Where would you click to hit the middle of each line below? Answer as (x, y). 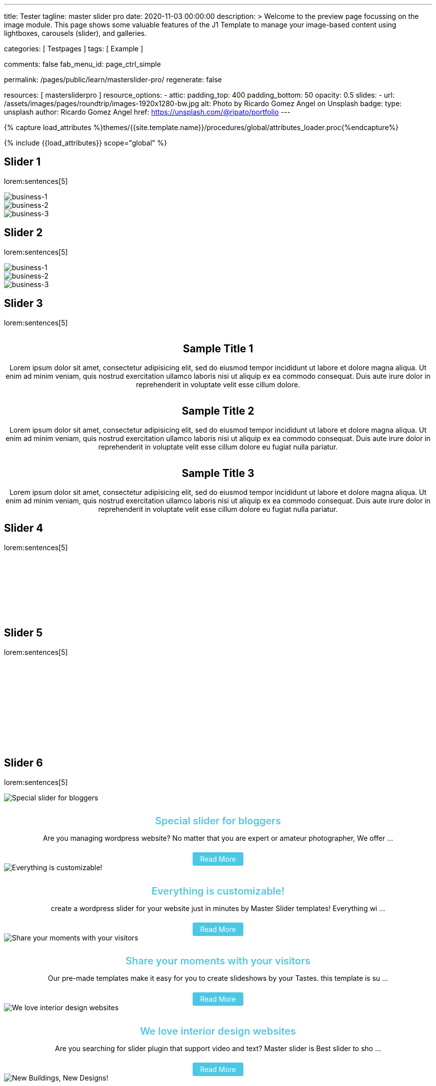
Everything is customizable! (218, 891)
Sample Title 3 (218, 473)
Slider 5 (23, 633)
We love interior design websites (218, 1031)
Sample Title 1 (218, 348)
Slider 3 (23, 304)
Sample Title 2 (218, 411)
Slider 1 (22, 162)
